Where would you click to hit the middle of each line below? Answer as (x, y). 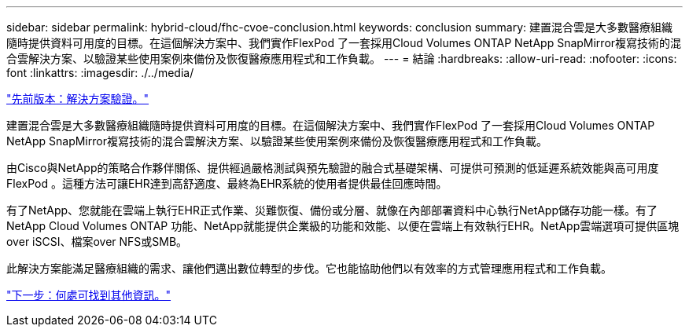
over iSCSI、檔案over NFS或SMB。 (97, 242)
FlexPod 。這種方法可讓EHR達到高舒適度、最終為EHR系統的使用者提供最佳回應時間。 (227, 183)
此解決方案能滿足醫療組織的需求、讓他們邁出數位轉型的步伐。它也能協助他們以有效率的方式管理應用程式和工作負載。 (309, 268)
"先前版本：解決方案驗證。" (78, 99)
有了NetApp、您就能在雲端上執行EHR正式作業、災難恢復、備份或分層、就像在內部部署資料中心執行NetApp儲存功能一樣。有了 (332, 210)
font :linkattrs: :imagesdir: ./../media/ (100, 73)
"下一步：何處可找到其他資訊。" (89, 295)
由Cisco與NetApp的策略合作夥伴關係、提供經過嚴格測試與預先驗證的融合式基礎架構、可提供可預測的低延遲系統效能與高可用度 (333, 168)
